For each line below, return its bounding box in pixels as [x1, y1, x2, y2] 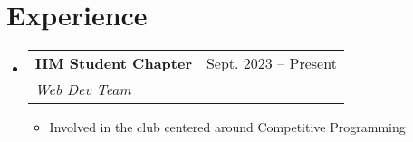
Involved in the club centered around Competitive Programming [49, 118, 406, 137]
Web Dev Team [34, 79, 131, 100]
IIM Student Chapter [34, 52, 192, 74]
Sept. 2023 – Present [206, 52, 337, 74]
